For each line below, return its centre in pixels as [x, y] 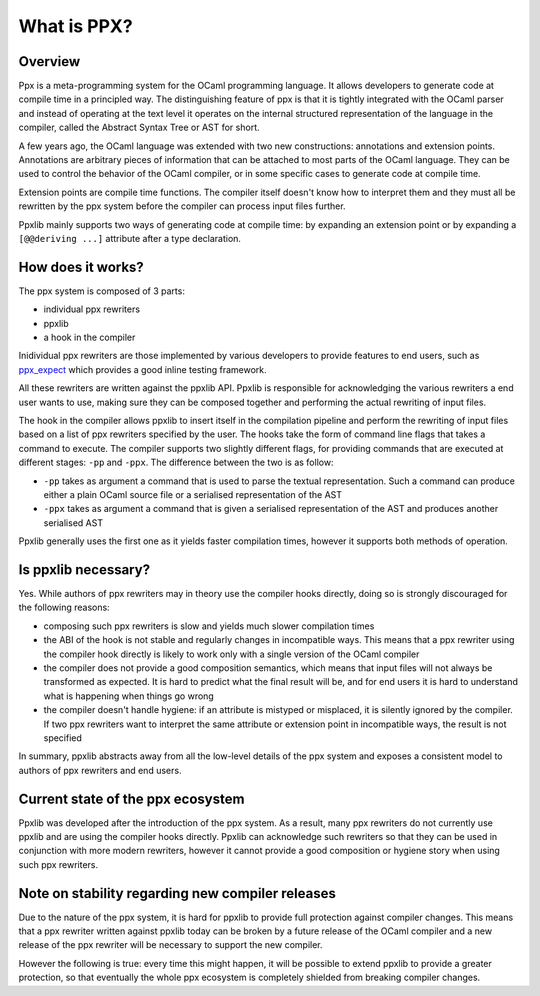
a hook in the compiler [89, 337]
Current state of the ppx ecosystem [131, 798]
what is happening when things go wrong [128, 696]
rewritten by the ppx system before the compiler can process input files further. [182, 206]
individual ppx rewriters [91, 309]
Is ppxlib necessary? [84, 569]
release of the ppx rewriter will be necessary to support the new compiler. [171, 945]
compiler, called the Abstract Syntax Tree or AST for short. [139, 127]
